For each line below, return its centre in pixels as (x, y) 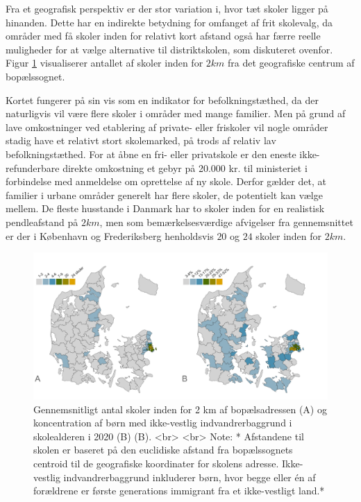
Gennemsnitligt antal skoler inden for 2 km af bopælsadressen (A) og (180, 409)
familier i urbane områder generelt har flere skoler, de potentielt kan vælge (164, 194)
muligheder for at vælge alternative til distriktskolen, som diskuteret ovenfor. (169, 49)
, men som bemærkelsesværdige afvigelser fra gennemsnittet (226, 222)
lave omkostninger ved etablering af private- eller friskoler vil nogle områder (167, 127)
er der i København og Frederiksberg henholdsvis (110, 235)
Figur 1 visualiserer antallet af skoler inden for (104, 63)
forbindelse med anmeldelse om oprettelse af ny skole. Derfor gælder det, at (166, 181)
